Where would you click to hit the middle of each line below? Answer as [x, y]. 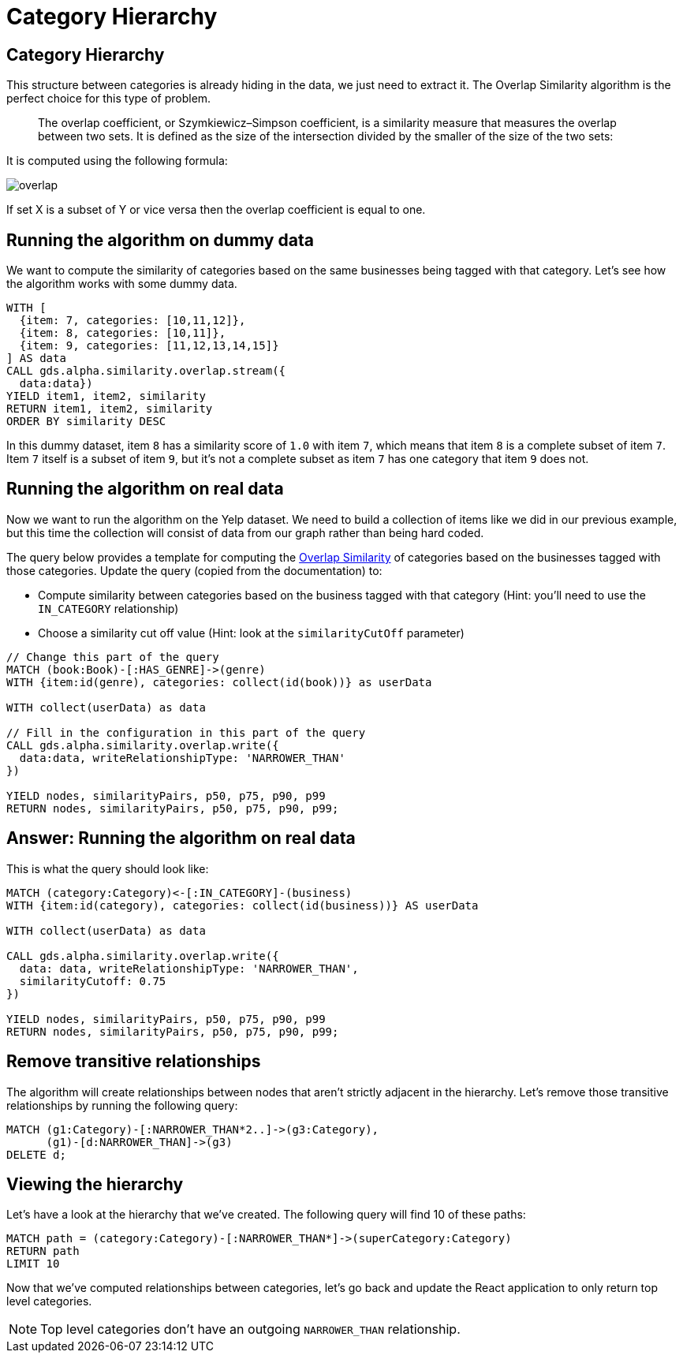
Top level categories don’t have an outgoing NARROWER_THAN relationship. [250, 1329]
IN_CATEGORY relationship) [108, 608]
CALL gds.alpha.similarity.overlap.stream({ [146, 371]
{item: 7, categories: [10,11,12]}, [132, 321]
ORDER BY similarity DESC [86, 422]
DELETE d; [36, 1154]
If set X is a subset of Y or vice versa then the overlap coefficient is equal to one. [216, 210]
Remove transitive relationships [134, 1062]
